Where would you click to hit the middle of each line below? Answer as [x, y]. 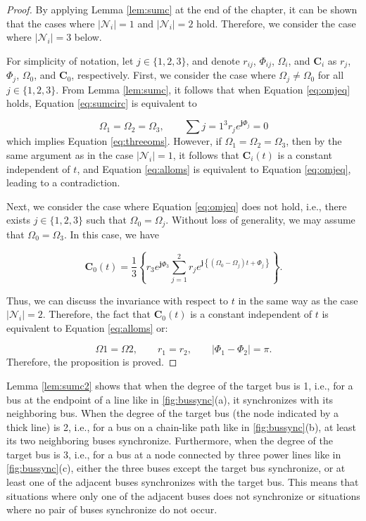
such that [106, 220]
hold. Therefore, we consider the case [276, 23]
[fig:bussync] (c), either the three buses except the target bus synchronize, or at [176, 468]
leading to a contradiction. [63, 182]
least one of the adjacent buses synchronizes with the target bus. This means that [183, 482]
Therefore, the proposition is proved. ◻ [92, 362]
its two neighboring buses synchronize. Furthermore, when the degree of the [170, 440]
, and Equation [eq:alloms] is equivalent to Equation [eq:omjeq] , [214, 168]
